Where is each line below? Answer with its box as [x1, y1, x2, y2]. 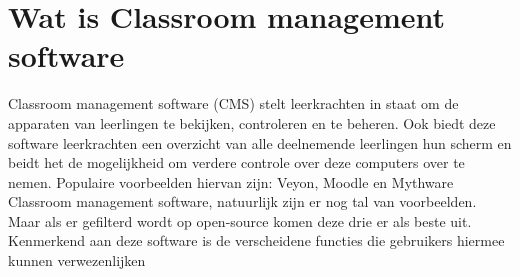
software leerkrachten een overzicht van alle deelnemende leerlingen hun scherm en [8, 132, 512, 153]
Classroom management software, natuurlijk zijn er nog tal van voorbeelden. [8, 191, 477, 212]
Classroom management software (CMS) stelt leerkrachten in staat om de [8, 93, 459, 114]
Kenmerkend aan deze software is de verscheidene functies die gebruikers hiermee [8, 230, 505, 251]
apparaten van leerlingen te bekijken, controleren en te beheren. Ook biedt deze [8, 112, 496, 133]
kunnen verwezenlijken [8, 250, 146, 271]
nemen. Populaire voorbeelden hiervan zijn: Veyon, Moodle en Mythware [8, 171, 454, 192]
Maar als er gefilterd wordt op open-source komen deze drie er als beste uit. [8, 210, 472, 231]
